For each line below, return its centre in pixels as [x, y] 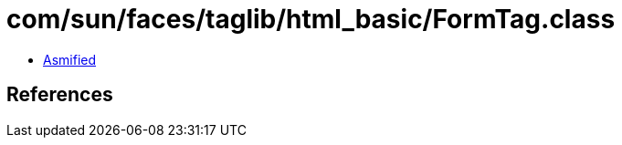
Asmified [70, 59]
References [60, 95]
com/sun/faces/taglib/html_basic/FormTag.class [311, 19]
